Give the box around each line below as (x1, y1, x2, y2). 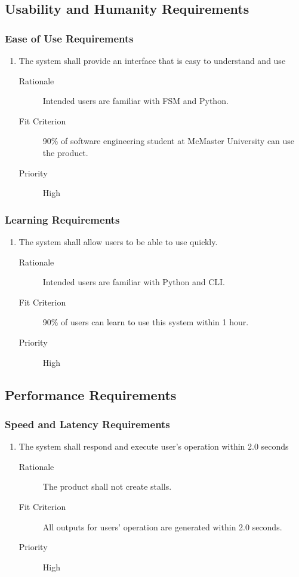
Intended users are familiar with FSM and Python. (42, 94, 229, 107)
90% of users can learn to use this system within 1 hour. (42, 316, 249, 328)
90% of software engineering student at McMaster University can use (42, 135, 295, 147)
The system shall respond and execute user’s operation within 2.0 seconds (19, 440, 289, 453)
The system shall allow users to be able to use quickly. (19, 235, 218, 248)
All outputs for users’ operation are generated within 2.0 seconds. (42, 520, 282, 533)
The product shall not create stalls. (42, 480, 172, 493)
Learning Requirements (5, 212, 120, 227)
